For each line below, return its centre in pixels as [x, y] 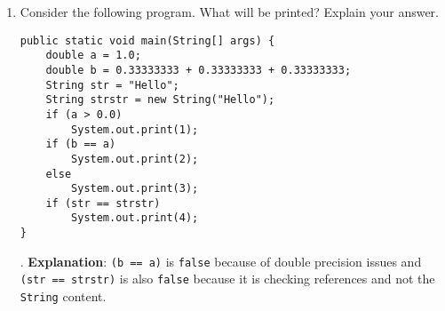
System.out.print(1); [135, 129]
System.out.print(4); [135, 218]
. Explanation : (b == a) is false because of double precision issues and [221, 261]
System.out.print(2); [135, 159]
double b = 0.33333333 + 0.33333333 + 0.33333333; [199, 70]
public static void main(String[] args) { [147, 40]
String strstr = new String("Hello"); [160, 100]
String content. [63, 296]
